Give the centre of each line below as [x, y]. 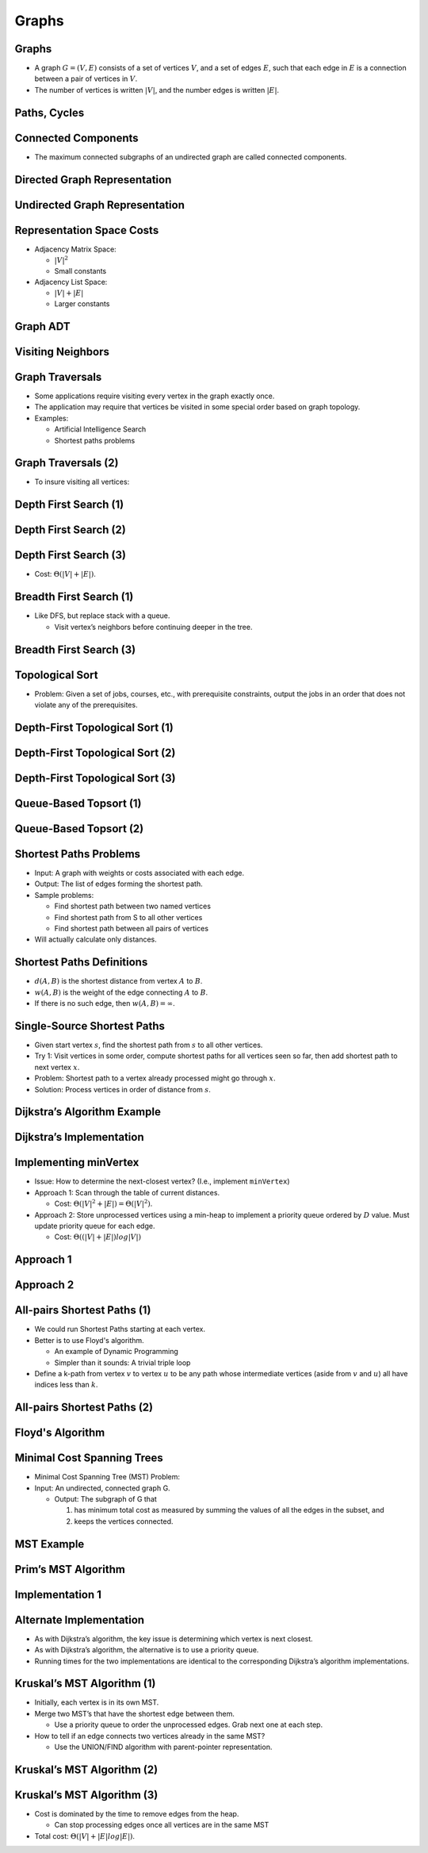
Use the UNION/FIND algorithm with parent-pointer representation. [163, 1747]
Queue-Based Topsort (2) [79, 829]
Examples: [52, 418]
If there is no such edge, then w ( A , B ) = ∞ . [105, 1003]
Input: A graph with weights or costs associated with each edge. [139, 873]
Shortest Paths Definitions [81, 963]
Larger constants [82, 304]
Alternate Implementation [80, 1619]
